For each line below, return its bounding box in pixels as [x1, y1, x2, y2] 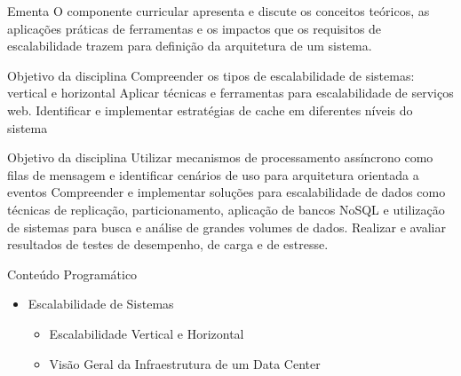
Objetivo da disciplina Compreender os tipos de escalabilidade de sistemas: [7, 66, 415, 84]
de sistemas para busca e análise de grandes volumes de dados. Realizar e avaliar [7, 217, 447, 236]
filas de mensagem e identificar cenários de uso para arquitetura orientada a [7, 165, 419, 184]
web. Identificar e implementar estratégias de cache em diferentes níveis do [7, 100, 413, 119]
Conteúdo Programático [7, 264, 138, 283]
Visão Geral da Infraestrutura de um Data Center [49, 354, 321, 372]
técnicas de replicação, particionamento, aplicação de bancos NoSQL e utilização [7, 200, 445, 218]
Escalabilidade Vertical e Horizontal [49, 324, 244, 342]
